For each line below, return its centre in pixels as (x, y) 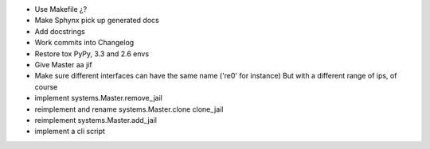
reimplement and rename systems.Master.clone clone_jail (129, 109)
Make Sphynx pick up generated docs (97, 21)
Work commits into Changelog (84, 43)
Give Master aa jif (63, 64)
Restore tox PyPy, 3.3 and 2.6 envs (92, 53)
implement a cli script (70, 132)
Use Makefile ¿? (61, 9)
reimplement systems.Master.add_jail (96, 120)
